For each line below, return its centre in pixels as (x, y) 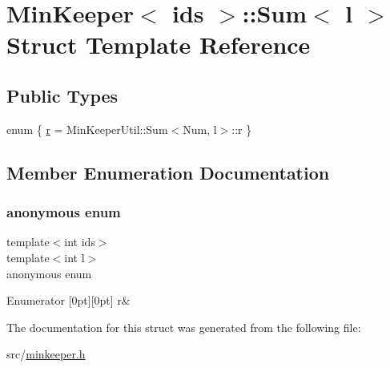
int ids (80, 242)
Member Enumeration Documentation (168, 172)
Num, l (200, 129)
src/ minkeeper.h (46, 354)
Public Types (62, 95)
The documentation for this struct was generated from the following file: (184, 327)
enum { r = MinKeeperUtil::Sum (87, 129)
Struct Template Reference (159, 44)
